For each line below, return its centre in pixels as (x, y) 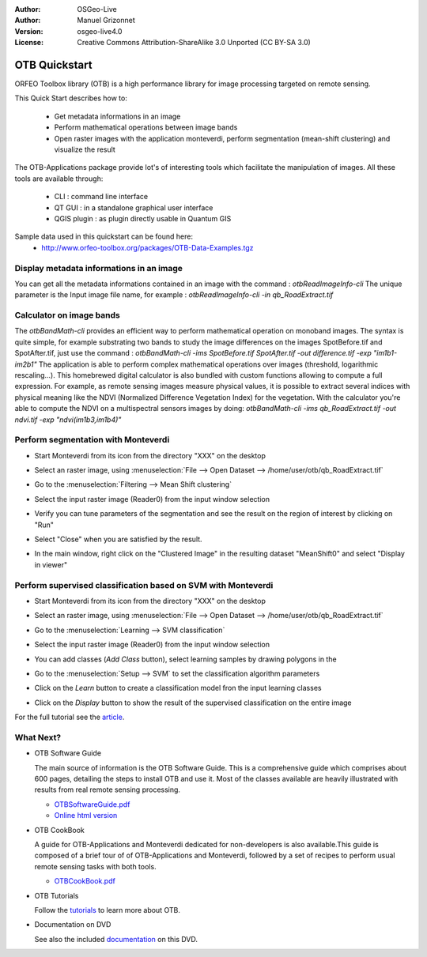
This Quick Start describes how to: (71, 98)
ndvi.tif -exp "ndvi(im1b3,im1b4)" (68, 420)
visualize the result (85, 149)
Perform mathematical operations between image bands (146, 127)
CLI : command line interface (101, 197)
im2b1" (26, 364)
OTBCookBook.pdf (85, 881)
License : (29, 43)
